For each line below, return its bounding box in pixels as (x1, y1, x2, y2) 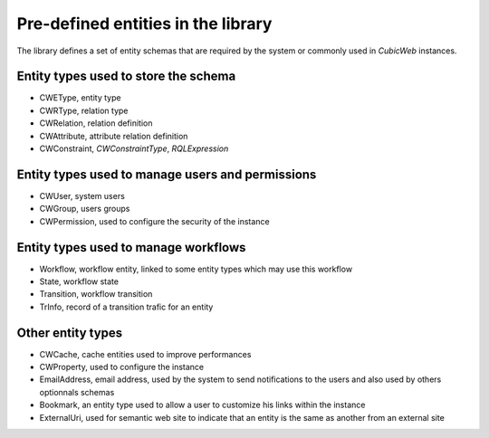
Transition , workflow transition (39, 289, 153, 300)
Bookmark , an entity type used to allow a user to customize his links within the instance (39, 399, 366, 411)
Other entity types (16, 325, 123, 340)
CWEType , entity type (39, 92, 121, 103)
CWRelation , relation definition (39, 118, 153, 129)
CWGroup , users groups (39, 204, 130, 214)
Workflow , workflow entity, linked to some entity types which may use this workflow (39, 263, 353, 274)
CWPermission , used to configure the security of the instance (39, 215, 271, 226)
